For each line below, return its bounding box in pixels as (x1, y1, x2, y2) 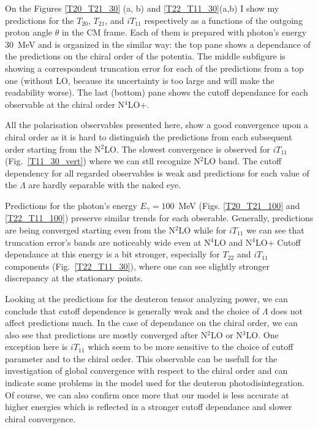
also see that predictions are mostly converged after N (5, 328, 208, 341)
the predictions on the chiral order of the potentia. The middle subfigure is (5, 50, 286, 63)
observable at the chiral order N (5, 97, 125, 110)
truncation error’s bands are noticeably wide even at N (5, 235, 211, 248)
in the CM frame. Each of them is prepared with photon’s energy (61, 26, 307, 39)
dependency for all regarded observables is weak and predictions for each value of (5, 166, 309, 179)
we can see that (246, 223, 305, 236)
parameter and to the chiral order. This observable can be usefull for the (5, 352, 278, 365)
